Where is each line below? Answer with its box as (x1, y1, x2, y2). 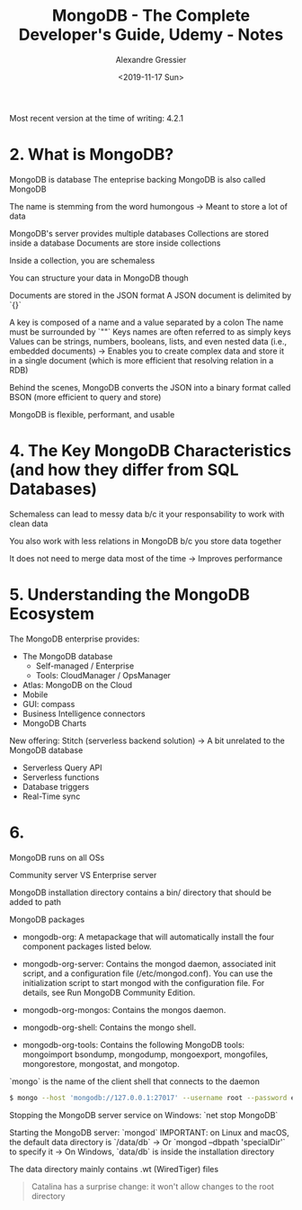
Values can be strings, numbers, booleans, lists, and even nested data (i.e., (9, 336, 288, 346)
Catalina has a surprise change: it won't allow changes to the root (31, 1180, 274, 1192)
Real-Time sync (22, 791, 81, 802)
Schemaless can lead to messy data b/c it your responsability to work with (9, 508, 285, 519)
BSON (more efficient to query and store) (9, 391, 162, 402)
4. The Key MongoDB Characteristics (9, 441, 292, 462)
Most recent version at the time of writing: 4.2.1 (9, 112, 184, 123)
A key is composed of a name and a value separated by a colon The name (9, 317, 284, 327)
